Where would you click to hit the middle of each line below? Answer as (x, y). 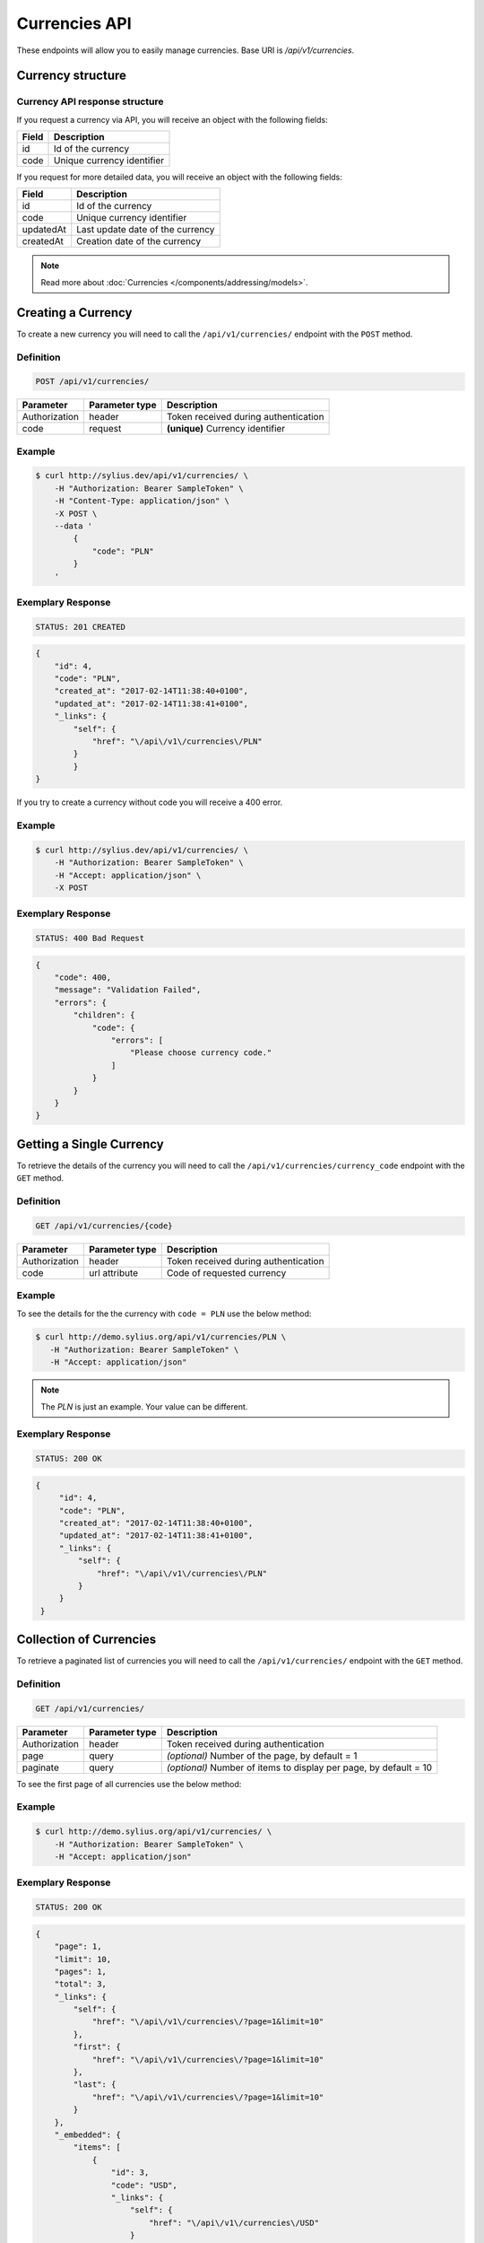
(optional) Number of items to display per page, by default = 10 (299, 1767)
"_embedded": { (87, 2135)
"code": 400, (83, 977)
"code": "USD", (144, 2185)
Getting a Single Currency (91, 1144)
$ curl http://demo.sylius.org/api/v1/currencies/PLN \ (161, 1337)
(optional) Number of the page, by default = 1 (262, 1756)
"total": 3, (81, 1984)
